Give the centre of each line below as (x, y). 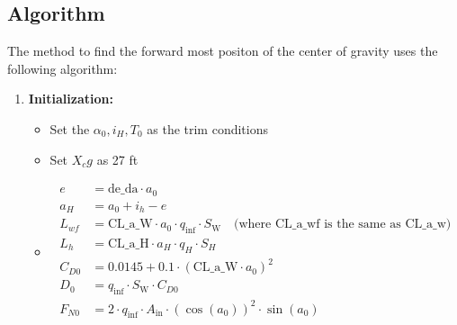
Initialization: (71, 99)
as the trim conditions (208, 128)
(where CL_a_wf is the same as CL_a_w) (343, 225)
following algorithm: (63, 68)
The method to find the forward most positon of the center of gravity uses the (223, 51)
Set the (70, 128)
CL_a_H (129, 244)
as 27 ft (117, 159)
